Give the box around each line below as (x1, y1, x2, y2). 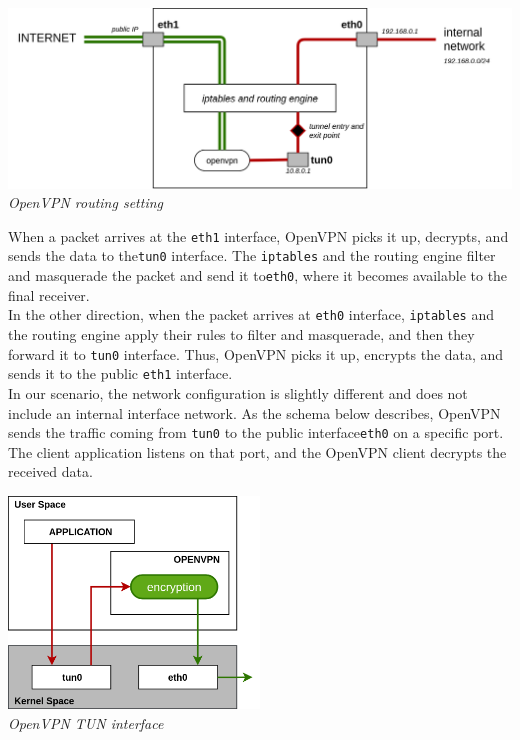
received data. (8, 461, 93, 482)
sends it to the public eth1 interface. (8, 363, 233, 384)
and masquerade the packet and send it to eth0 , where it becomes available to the (8, 265, 508, 286)
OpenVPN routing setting (8, 192, 163, 213)
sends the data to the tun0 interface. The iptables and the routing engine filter (8, 245, 496, 266)
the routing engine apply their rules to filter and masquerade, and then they (8, 324, 475, 345)
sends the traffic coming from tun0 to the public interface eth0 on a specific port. (8, 422, 504, 443)
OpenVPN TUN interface (8, 712, 164, 733)
